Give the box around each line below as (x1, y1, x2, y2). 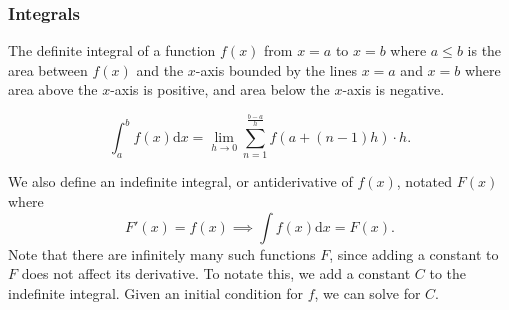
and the (136, 59, 184, 80)
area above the (8, 79, 98, 100)
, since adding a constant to (329, 243, 499, 264)
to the (429, 263, 466, 284)
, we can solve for (314, 282, 421, 303)
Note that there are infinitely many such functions (8, 243, 316, 264)
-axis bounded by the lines (195, 59, 357, 80)
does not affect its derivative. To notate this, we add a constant (21, 263, 411, 284)
